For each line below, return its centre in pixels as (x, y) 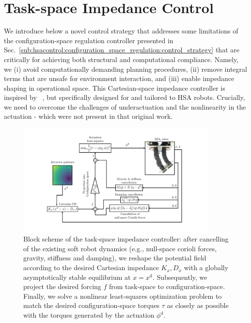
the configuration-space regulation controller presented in (89, 40)
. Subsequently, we (180, 277)
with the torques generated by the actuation (89, 315)
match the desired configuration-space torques (92, 305)
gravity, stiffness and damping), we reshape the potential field (115, 258)
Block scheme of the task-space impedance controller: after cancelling (126, 239)
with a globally (206, 267)
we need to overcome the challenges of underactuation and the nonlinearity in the (125, 106)
